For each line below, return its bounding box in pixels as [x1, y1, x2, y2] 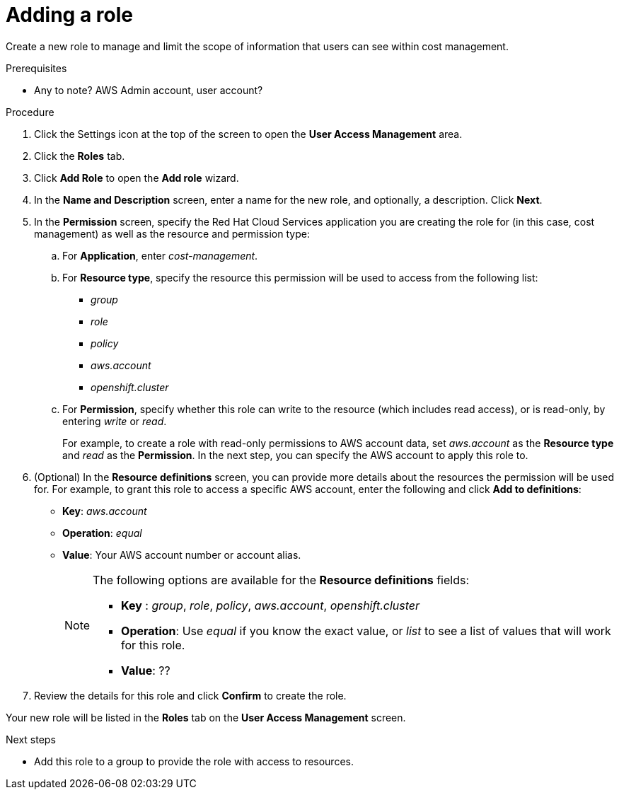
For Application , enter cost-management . [62, 249, 258, 262]
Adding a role [6, 3, 133, 27]
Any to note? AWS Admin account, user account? [34, 83, 263, 96]
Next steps [6, 733, 56, 745]
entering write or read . [62, 414, 167, 427]
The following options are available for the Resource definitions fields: [93, 572, 470, 587]
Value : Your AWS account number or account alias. [62, 548, 301, 561]
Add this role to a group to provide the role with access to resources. [34, 755, 354, 767]
